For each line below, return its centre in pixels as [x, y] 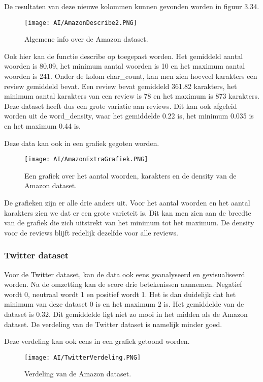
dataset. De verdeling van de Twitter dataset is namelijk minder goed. [113, 324]
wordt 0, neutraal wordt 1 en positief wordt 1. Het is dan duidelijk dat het [120, 294]
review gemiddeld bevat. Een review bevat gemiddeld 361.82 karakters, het [121, 86]
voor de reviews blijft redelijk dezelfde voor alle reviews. [91, 232]
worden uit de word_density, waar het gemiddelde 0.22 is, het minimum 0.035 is [129, 116]
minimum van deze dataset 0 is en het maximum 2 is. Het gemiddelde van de [124, 304]
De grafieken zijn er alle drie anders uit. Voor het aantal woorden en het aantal [127, 203]
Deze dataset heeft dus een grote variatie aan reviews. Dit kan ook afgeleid [121, 106]
